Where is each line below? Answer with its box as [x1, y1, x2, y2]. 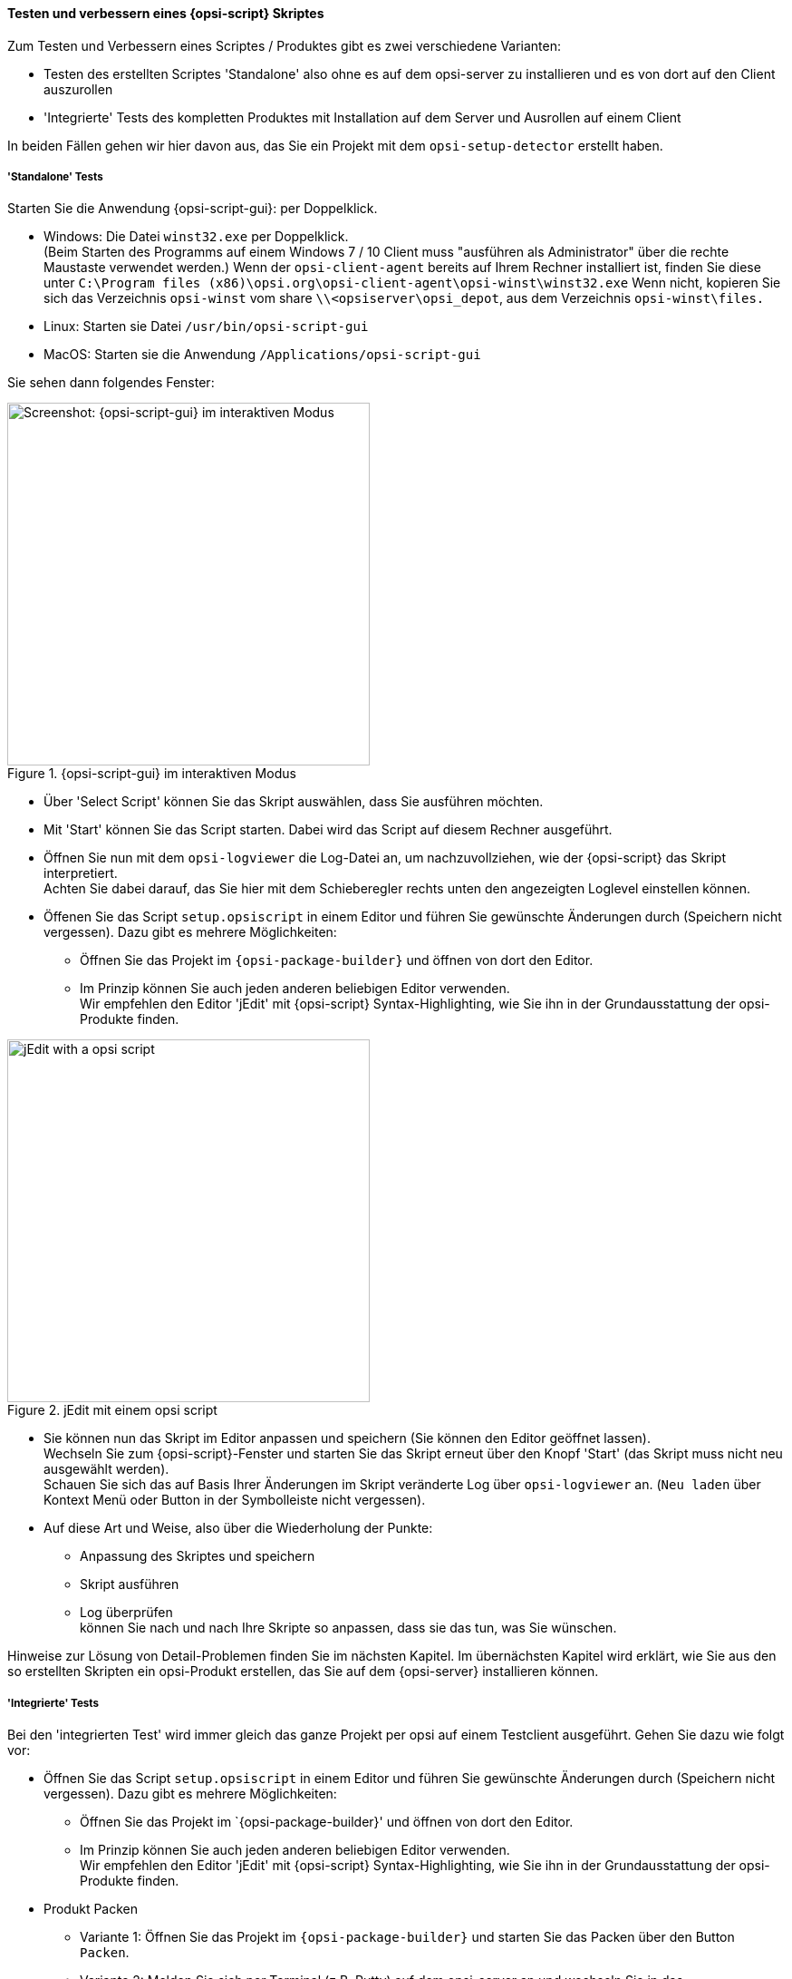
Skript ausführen [80, 1576, 179, 1593]
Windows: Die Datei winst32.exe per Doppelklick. [43, 229, 349, 245]
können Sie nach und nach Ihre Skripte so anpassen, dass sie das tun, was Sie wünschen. [80, 1620, 617, 1636]
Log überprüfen [80, 1604, 173, 1621]
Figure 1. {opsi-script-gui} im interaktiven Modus [7, 765, 296, 782]
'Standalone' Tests [7, 171, 103, 183]
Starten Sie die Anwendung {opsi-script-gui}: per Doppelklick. [7, 200, 378, 217]
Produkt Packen [43, 1901, 139, 1917]
